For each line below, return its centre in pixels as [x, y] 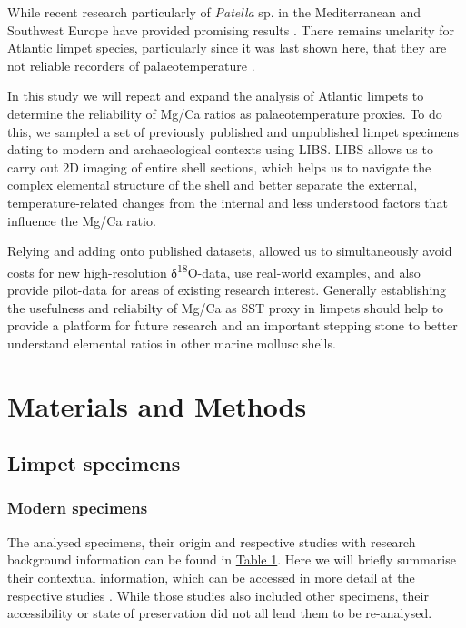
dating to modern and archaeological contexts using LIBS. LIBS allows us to [220, 149]
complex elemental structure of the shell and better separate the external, [213, 185]
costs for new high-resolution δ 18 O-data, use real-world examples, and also [214, 270]
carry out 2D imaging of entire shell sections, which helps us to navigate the [219, 167]
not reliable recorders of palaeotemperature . [131, 65]
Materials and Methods [157, 405]
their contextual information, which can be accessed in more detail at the [211, 577]
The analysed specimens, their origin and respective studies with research [212, 541]
